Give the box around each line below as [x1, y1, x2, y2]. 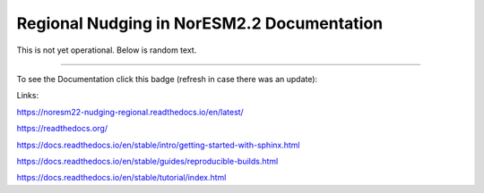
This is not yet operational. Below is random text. [16, 45, 197, 55]
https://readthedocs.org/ [16, 123, 108, 134]
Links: [16, 90, 39, 101]
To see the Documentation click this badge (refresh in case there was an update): [16, 73, 318, 84]
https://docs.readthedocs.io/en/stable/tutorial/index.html [16, 172, 227, 183]
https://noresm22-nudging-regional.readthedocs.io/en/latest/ [16, 106, 244, 117]
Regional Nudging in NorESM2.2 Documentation [16, 13, 384, 33]
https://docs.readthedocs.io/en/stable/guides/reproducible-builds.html [16, 155, 279, 166]
